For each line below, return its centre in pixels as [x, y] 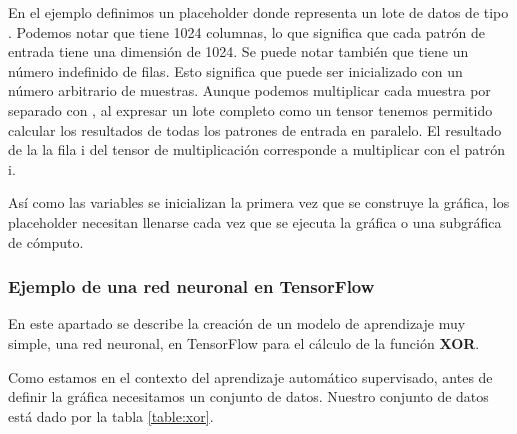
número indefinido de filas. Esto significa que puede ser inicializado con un [235, 70]
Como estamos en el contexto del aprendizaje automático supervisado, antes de [250, 376]
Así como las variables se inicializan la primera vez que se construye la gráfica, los [259, 202]
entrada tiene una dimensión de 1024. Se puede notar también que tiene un [238, 51]
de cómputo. [46, 241]
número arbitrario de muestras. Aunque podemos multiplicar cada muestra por [249, 90]
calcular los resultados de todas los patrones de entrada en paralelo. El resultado [255, 129]
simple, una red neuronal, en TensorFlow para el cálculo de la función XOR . [244, 342]
